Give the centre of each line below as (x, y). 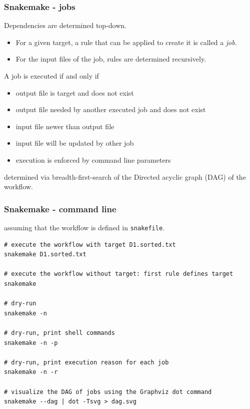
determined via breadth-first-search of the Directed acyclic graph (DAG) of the (125, 176)
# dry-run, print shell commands (59, 333)
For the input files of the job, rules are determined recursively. (111, 59)
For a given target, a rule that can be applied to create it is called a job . (126, 42)
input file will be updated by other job (75, 143)
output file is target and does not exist (75, 92)
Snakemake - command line (60, 209)
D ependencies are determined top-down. (65, 25)
